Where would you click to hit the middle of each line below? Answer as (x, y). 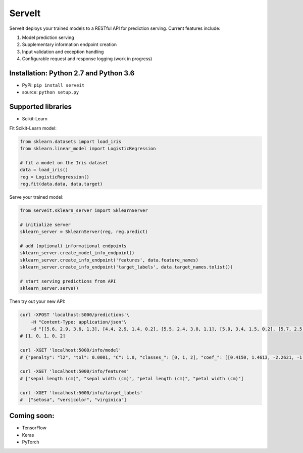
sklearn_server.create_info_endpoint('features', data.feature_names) (109, 260)
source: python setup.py (50, 92)
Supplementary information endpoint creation (69, 44)
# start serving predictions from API (68, 281)
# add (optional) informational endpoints (73, 246)
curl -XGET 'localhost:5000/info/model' (70, 350)
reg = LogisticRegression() (55, 177)
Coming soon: (32, 416)
